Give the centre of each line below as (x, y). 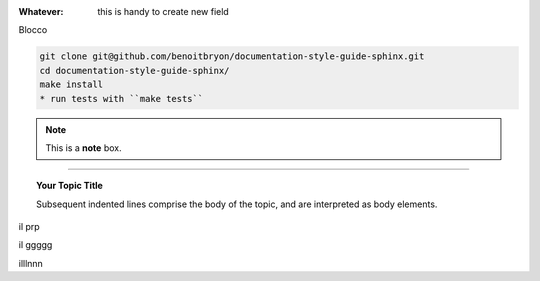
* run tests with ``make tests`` (121, 98)
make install (71, 84)
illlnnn (31, 263)
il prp (29, 227)
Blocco (33, 30)
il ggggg (35, 245)
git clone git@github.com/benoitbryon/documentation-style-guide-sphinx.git (232, 56)
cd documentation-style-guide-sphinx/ (134, 70)
